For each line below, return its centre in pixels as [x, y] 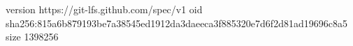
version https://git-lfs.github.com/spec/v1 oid [104, 9]
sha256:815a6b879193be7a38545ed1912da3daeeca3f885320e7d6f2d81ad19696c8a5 [176, 23]
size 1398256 [32, 37]
